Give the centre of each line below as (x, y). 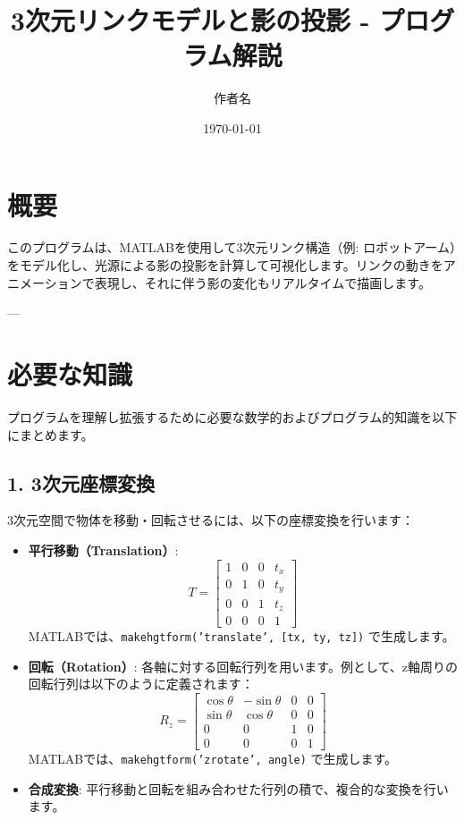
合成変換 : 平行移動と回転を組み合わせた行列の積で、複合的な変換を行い (238, 788)
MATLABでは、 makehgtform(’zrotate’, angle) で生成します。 (213, 758)
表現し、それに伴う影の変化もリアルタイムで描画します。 (262, 282)
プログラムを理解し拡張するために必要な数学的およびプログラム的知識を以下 (232, 416)
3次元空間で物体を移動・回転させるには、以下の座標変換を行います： (211, 520)
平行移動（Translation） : (103, 549)
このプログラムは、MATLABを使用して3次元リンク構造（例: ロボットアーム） (232, 247)
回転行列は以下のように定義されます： (141, 684)
